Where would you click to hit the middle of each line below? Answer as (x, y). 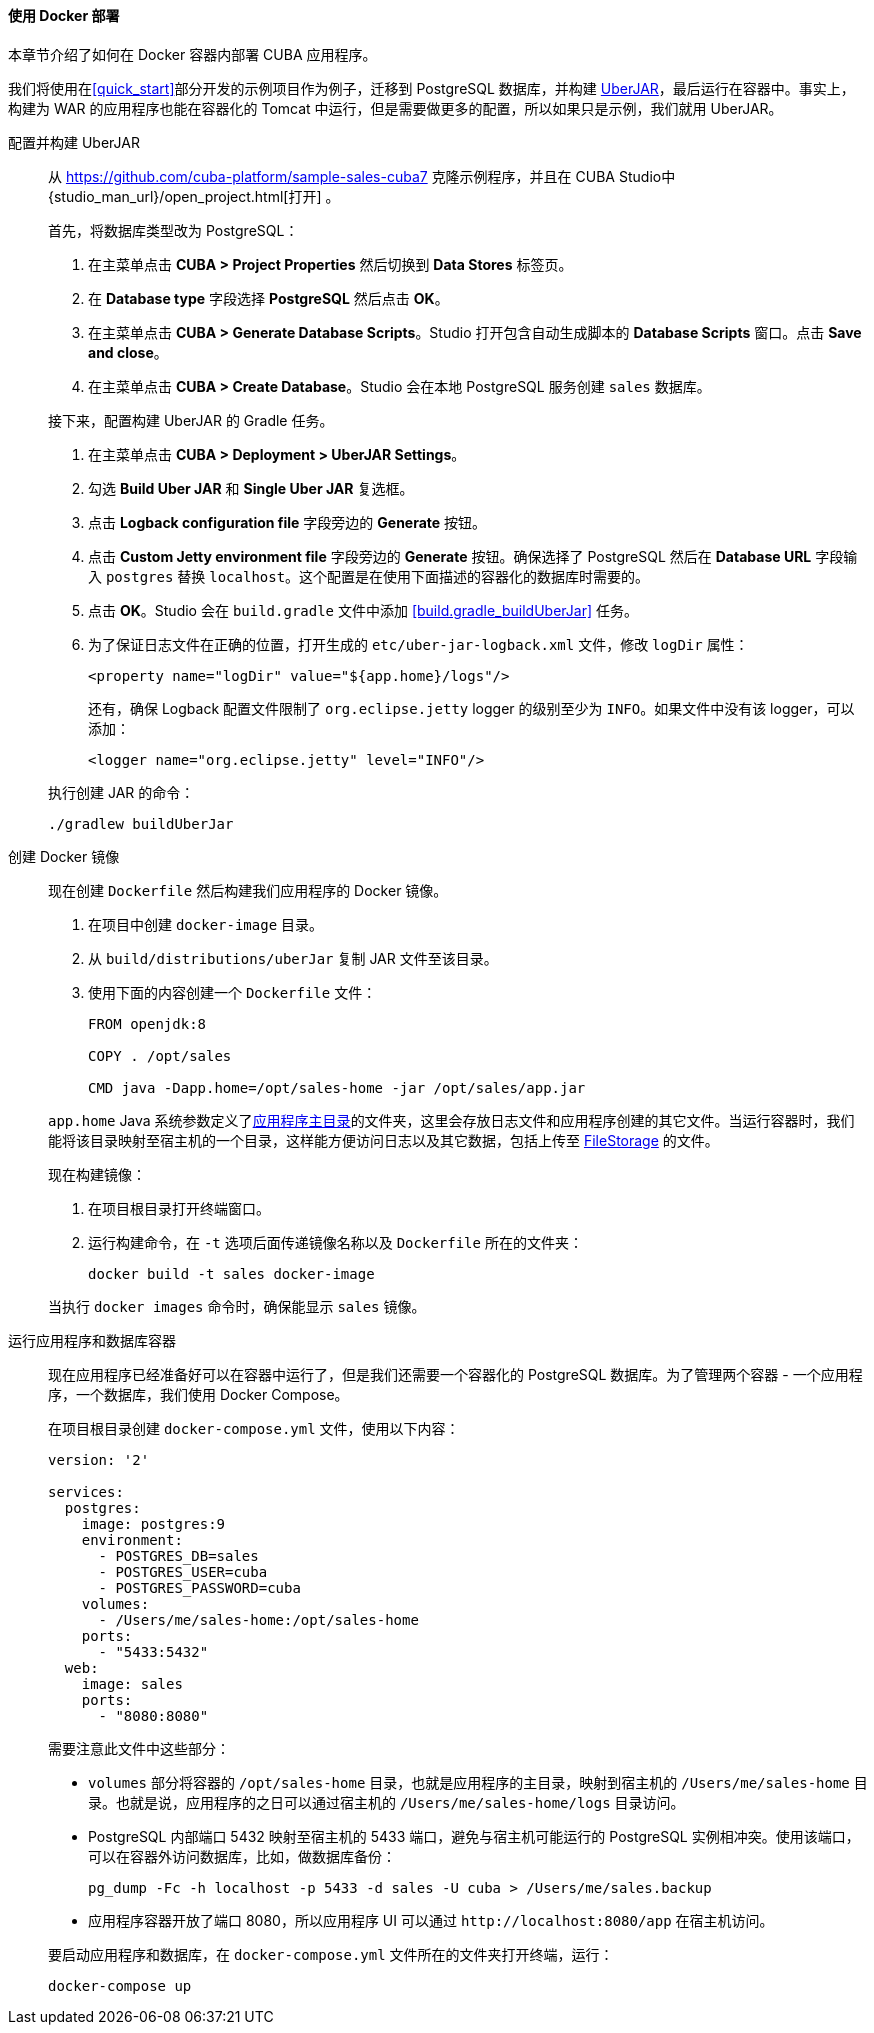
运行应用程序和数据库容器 (92, 1340)
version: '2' (99, 1459)
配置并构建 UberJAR (74, 142)
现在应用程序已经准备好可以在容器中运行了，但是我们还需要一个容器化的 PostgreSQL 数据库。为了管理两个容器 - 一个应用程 (455, 1374)
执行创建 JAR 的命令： (121, 792)
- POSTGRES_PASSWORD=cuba (199, 1587)
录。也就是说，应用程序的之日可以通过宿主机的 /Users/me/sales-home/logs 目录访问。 (386, 1802)
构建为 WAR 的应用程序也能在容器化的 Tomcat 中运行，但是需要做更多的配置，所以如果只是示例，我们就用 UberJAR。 (395, 108)
